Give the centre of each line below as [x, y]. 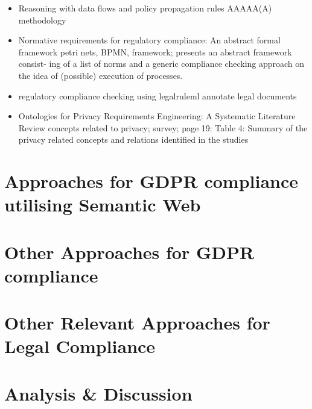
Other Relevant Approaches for [137, 323]
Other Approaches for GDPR [129, 251]
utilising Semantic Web [103, 204]
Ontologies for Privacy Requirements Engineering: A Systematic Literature [157, 116]
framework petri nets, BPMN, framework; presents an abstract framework [155, 52]
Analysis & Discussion [98, 393]
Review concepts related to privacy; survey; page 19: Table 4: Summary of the [163, 127]
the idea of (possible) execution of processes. [100, 75]
